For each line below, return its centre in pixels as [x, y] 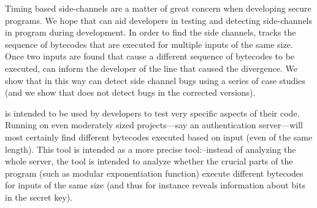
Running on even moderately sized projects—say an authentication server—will [154, 125]
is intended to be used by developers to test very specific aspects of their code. [152, 113]
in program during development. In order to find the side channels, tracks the [151, 32]
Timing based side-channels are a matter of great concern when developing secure [158, 8]
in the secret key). [39, 197]
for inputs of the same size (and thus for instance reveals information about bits [155, 185]
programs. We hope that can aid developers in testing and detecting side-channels [159, 20]
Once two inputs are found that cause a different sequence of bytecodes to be [150, 56]
